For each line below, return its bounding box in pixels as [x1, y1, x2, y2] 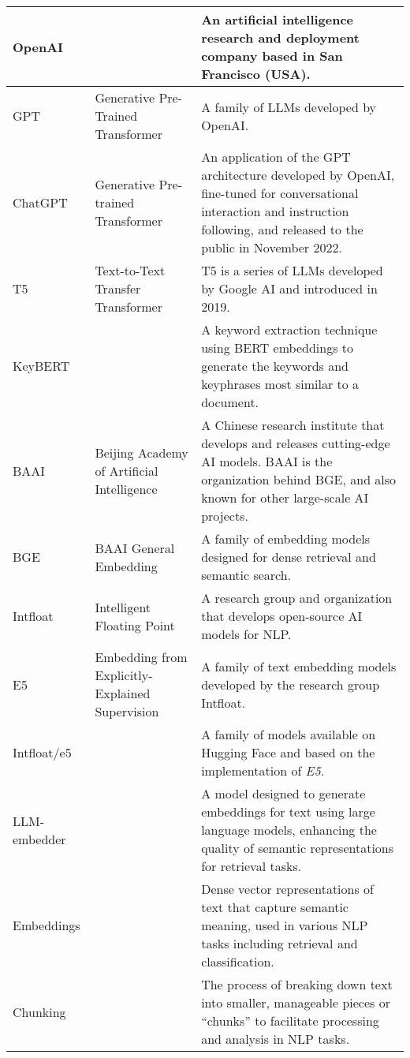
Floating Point [95, 615, 175, 634]
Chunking [13, 1002, 66, 1021]
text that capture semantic [201, 898, 348, 916]
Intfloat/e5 [13, 743, 72, 761]
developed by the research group [201, 675, 380, 693]
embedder [13, 829, 66, 848]
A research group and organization [201, 589, 393, 607]
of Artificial [95, 461, 158, 480]
